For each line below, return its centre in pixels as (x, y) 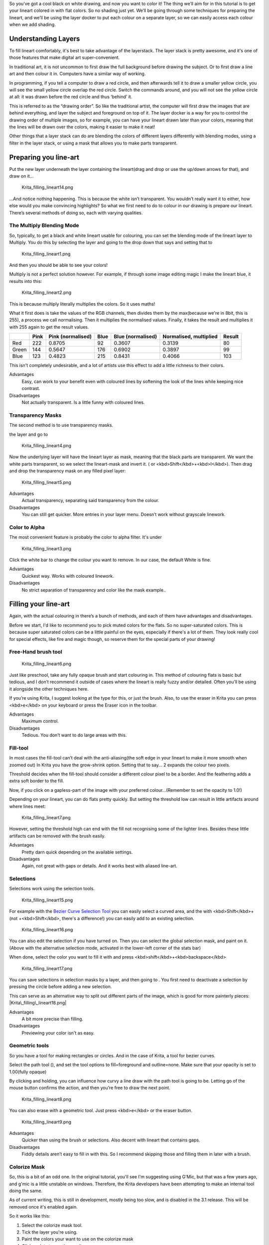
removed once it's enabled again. (44, 1207)
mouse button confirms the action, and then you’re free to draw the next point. (90, 1088)
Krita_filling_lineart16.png (47, 930)
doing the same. (26, 1191)
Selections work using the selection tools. (52, 888)
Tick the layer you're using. (50, 1232)
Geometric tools (29, 1046)
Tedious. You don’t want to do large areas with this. (74, 735)
